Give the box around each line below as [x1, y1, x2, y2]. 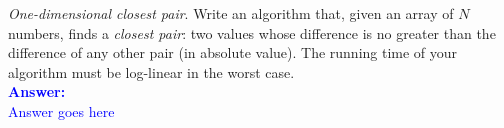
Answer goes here [8, 100, 115, 121]
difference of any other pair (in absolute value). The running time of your [8, 42, 458, 63]
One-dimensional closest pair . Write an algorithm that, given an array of [8, 3, 454, 23]
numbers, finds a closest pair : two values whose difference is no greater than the [8, 22, 496, 43]
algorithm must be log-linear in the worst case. [8, 61, 295, 82]
